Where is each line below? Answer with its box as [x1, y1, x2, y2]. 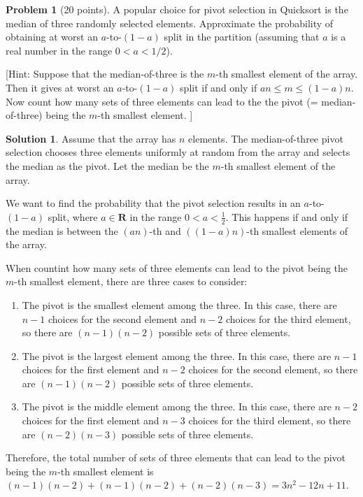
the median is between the [6, 223, 118, 238]
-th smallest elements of [246, 223, 348, 238]
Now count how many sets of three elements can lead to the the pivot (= [6, 94, 318, 108]
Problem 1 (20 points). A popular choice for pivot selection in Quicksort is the [6, 2, 348, 16]
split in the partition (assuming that [164, 29, 320, 44]
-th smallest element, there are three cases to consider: [14, 274, 248, 289]
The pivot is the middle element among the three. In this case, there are [22, 399, 332, 414]
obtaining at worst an [6, 29, 98, 44]
